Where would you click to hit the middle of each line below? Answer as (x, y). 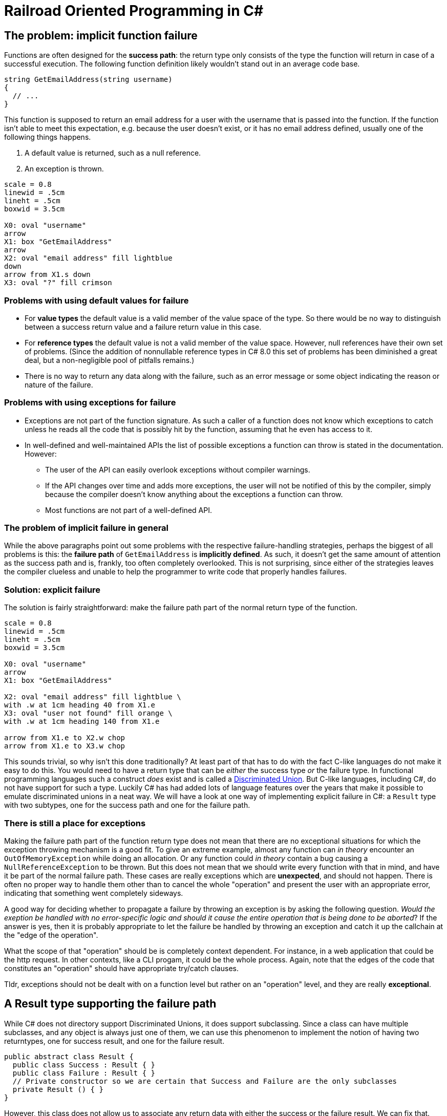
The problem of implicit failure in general (87, 528)
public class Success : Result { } (84, 1065)
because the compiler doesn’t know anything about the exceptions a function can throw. (194, 494)
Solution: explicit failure (52, 589)
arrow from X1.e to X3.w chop (65, 746)
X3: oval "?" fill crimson (58, 283)
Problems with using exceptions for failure (90, 403)
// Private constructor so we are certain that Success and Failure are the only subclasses (205, 1081)
